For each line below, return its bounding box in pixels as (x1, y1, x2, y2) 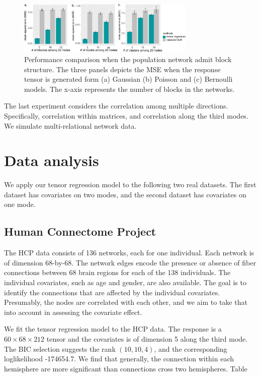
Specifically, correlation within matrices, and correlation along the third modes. (4, 110, 248, 121)
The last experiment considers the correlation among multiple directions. (4, 100, 228, 111)
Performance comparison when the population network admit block (24, 53, 232, 64)
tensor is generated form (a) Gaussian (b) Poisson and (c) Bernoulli (24, 74, 233, 84)
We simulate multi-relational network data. (4, 120, 137, 131)
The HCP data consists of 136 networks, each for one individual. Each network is (4, 247, 254, 258)
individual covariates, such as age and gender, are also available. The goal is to (4, 277, 246, 287)
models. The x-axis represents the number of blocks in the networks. (24, 83, 235, 94)
